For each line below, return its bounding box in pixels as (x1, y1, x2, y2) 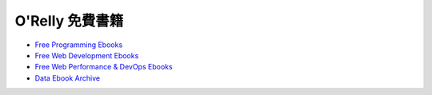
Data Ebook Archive (34, 73, 100, 83)
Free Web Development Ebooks (34, 50, 139, 60)
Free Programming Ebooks (34, 40, 123, 49)
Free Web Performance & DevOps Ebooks (34, 62, 173, 72)
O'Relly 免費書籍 (14, 12, 124, 30)
